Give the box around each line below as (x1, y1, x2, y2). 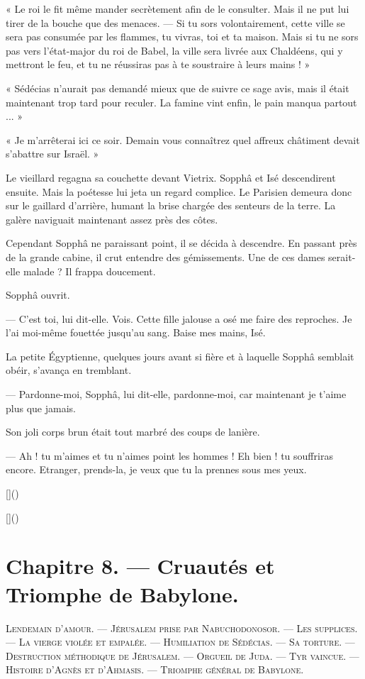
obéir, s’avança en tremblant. (6, 363, 132, 377)
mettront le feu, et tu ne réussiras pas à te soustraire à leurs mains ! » (6, 57, 310, 72)
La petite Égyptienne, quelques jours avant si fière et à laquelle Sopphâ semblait (6, 348, 354, 363)
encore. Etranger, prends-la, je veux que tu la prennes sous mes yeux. (6, 462, 307, 477)
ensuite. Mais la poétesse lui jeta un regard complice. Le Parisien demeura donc (6, 184, 352, 199)
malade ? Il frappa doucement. (23, 263, 156, 278)
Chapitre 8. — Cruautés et (6, 551, 275, 580)
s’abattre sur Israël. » (6, 146, 99, 161)
